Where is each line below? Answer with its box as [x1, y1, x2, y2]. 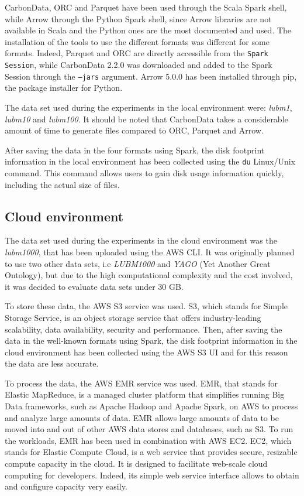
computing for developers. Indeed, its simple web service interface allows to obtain [5, 468, 299, 481]
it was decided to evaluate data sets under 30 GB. [5, 280, 184, 292]
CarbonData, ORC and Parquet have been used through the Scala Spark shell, [5, 1, 287, 13]
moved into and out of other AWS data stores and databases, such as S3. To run [5, 423, 293, 435]
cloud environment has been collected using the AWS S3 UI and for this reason [5, 346, 288, 358]
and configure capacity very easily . [5, 480, 127, 492]
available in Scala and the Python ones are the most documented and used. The [5, 24, 292, 36]
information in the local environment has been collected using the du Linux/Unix [5, 155, 296, 167]
